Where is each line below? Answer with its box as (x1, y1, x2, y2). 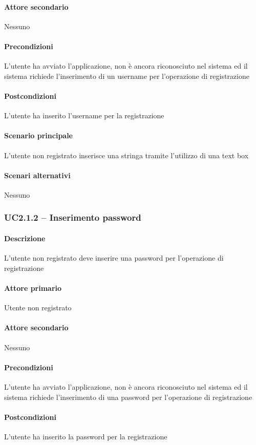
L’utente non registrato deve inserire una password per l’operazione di (4, 252, 224, 263)
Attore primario (4, 282, 62, 293)
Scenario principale (4, 130, 73, 141)
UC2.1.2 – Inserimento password (4, 211, 141, 224)
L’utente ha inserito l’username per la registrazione (4, 110, 164, 121)
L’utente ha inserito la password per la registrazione (4, 431, 167, 441)
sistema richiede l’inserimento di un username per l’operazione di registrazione (4, 70, 249, 81)
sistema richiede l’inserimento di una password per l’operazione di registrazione (4, 391, 252, 402)
